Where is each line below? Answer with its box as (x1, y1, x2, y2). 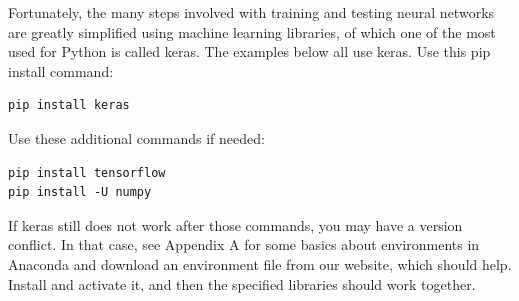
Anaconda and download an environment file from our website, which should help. (8, 253, 512, 274)
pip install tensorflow (8, 165, 166, 180)
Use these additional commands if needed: (8, 127, 265, 148)
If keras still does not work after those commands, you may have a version (8, 214, 463, 235)
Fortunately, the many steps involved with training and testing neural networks (8, 2, 495, 22)
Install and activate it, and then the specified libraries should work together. (8, 273, 476, 294)
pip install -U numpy (8, 185, 152, 200)
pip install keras (8, 98, 130, 113)
